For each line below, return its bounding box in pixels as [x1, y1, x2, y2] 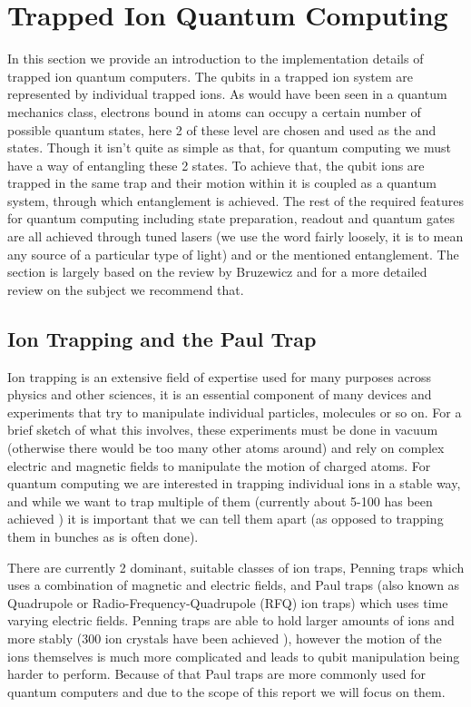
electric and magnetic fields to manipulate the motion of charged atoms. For [7, 456, 431, 475]
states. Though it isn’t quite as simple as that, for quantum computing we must [7, 138, 452, 157]
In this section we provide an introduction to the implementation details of [7, 49, 424, 68]
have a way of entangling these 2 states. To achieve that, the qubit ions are [7, 155, 425, 174]
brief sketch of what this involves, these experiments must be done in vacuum [7, 420, 438, 439]
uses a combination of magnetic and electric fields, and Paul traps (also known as [7, 575, 460, 594]
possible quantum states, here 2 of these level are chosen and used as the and [7, 120, 437, 139]
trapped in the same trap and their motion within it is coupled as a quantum [7, 173, 437, 192]
